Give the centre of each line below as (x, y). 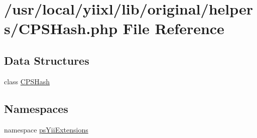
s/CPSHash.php (61, 28)
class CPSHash (27, 81)
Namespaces (36, 108)
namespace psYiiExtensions (46, 129)
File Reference (173, 28)
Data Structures (47, 60)
